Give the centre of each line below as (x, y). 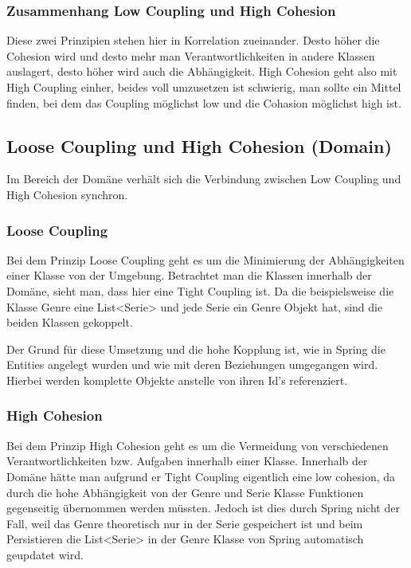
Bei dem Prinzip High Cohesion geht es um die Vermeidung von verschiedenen (198, 445)
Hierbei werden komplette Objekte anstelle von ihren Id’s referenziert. (177, 380)
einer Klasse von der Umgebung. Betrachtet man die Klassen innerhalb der (189, 275)
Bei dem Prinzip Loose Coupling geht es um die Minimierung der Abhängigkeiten (205, 259)
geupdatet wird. (45, 554)
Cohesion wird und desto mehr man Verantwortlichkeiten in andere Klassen (191, 55)
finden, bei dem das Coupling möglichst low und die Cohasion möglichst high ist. (204, 102)
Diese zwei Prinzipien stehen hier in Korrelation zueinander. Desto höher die (193, 40)
